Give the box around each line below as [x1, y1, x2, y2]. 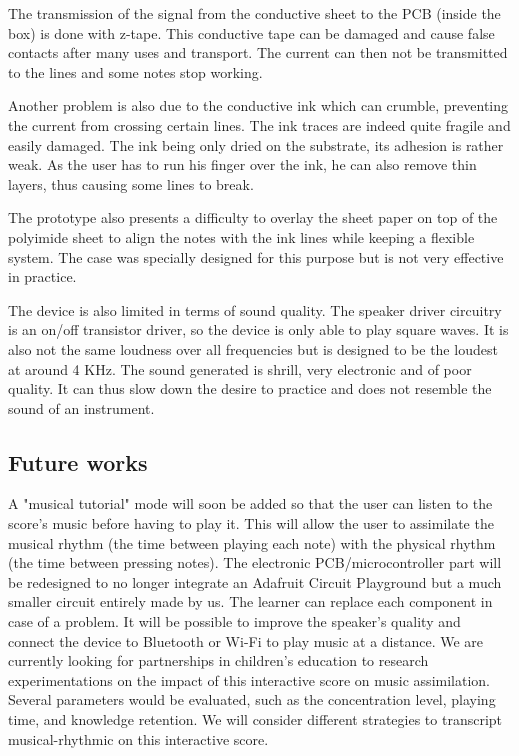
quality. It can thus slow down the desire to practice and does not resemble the [8, 378, 492, 399]
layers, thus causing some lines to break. [8, 173, 254, 194]
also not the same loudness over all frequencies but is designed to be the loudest [8, 338, 498, 359]
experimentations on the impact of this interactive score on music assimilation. [8, 669, 490, 690]
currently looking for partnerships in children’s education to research [8, 650, 429, 671]
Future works [8, 446, 148, 477]
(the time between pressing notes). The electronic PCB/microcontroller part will [8, 552, 502, 573]
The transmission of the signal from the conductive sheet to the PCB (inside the [8, 3, 501, 23]
